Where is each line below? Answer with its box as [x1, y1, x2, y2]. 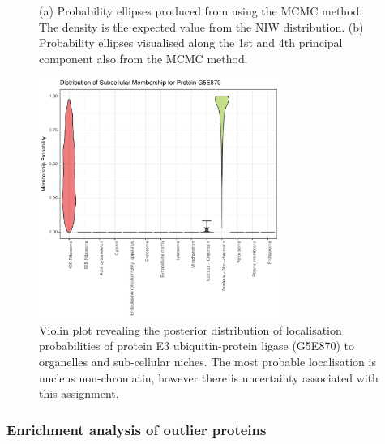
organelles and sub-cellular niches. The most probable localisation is [39, 352, 376, 369]
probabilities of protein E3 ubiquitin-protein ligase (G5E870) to [39, 337, 354, 354]
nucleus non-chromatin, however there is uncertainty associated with [39, 369, 379, 386]
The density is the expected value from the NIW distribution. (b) [39, 18, 364, 35]
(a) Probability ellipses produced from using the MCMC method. [39, 2, 363, 19]
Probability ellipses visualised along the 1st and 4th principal [39, 34, 343, 51]
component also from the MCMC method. [39, 49, 248, 66]
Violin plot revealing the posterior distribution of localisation [39, 321, 342, 338]
